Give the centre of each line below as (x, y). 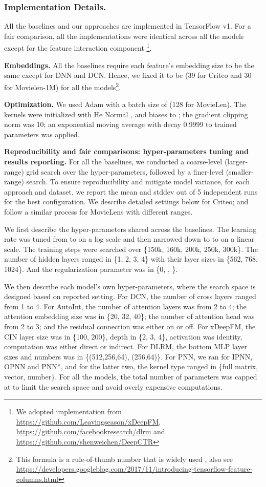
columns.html (37, 479)
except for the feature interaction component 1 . (78, 47)
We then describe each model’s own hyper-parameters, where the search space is (130, 286)
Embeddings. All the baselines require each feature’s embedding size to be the (129, 65)
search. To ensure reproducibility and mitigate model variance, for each (138, 182)
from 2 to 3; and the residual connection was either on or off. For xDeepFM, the (130, 326)
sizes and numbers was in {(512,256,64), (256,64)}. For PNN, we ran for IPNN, (128, 356)
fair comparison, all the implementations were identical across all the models (124, 36)
